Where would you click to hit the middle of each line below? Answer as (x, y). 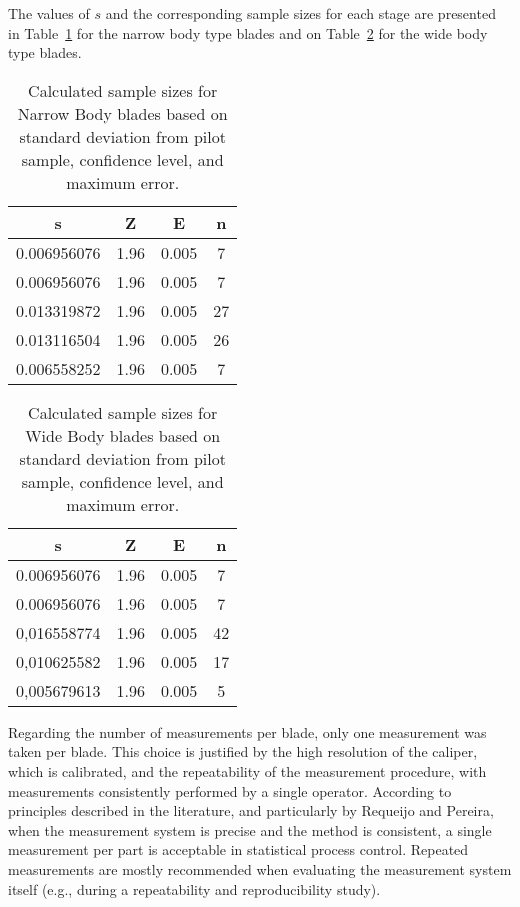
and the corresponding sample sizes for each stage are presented (300, 13)
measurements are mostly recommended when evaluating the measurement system (260, 868)
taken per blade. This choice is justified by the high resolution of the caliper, (243, 751)
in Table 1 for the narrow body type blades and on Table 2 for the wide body (248, 32)
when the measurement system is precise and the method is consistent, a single (250, 829)
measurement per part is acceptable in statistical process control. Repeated (238, 849)
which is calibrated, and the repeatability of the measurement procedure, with (247, 770)
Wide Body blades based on (123, 435)
